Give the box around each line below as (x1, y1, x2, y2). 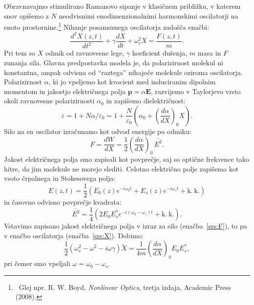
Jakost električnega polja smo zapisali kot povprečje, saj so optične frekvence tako (4, 154, 249, 164)
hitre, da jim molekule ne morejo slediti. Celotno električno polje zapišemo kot (4, 163, 239, 173)
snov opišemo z (4, 10, 49, 20)
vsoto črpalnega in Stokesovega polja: (4, 173, 116, 183)
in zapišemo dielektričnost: (106, 95, 186, 106)
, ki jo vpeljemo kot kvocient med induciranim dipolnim (48, 76, 216, 87)
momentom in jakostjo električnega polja (4, 86, 126, 96)
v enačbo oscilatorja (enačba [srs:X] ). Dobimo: (4, 230, 144, 240)
